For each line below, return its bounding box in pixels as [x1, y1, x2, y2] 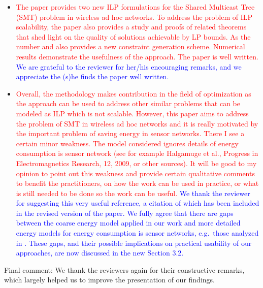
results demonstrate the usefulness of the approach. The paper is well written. [16, 51, 258, 61]
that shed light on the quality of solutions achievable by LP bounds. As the [16, 31, 251, 42]
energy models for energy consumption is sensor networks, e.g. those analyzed [16, 228, 259, 238]
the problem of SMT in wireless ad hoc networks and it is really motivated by [16, 118, 258, 129]
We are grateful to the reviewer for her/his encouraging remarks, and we [16, 61, 242, 72]
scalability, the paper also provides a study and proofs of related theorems [16, 21, 247, 32]
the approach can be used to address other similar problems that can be [16, 98, 240, 109]
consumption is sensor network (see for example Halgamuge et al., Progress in [16, 148, 258, 158]
